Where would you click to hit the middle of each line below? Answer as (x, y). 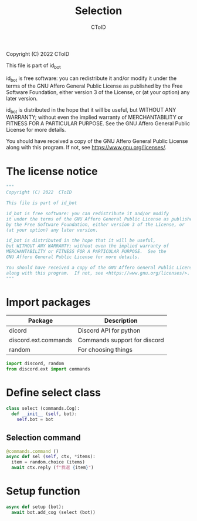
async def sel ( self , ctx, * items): (51, 457)
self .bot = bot (35, 419)
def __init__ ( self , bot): (44, 414)
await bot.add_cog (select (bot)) (53, 512)
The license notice (52, 171)
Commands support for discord (121, 340)
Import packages (48, 302)
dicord (18, 330)
